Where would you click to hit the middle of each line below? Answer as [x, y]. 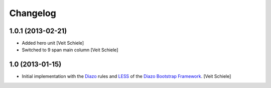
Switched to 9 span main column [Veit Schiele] [70, 50]
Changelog [33, 13]
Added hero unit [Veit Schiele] [53, 43]
